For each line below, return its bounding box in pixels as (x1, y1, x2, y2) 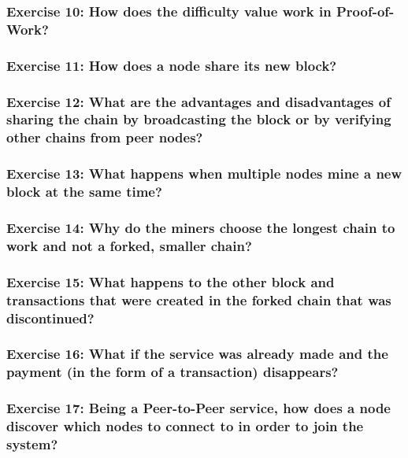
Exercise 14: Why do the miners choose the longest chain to (6, 217, 395, 237)
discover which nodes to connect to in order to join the (6, 416, 364, 436)
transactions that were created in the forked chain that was (6, 290, 391, 309)
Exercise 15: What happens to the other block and (6, 271, 335, 291)
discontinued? (6, 308, 95, 327)
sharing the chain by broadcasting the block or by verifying (6, 109, 391, 129)
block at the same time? (6, 182, 162, 201)
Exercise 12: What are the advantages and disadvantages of (6, 91, 391, 111)
